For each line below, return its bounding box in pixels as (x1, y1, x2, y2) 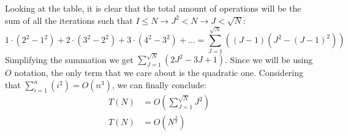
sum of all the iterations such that (5, 13, 133, 26)
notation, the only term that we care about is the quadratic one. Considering (14, 66, 304, 79)
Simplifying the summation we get (5, 53, 134, 66)
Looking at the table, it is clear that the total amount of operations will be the (5, 2, 301, 14)
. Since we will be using (225, 53, 313, 66)
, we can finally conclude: (112, 78, 206, 91)
